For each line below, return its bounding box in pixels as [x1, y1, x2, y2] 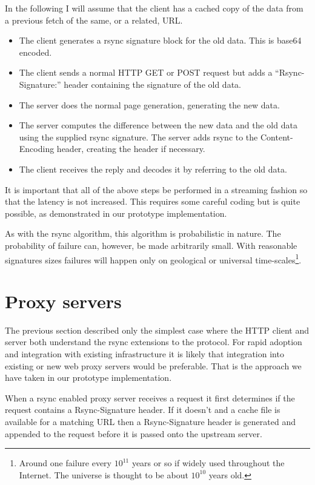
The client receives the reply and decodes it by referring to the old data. [19, 162, 287, 175]
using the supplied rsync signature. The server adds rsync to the [19, 130, 258, 143]
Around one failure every [19, 457, 111, 469]
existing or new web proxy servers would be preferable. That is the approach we [5, 359, 302, 372]
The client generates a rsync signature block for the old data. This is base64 [19, 34, 302, 47]
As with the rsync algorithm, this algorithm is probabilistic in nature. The [5, 227, 281, 240]
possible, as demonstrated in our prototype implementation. [5, 206, 227, 219]
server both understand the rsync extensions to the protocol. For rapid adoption [5, 335, 302, 348]
